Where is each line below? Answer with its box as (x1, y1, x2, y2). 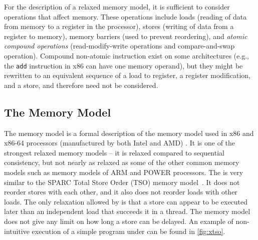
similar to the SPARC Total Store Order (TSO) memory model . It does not (4, 176, 240, 187)
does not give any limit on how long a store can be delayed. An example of (4, 215, 233, 226)
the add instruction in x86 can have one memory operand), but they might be (4, 60, 243, 70)
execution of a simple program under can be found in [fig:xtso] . (32, 225, 225, 236)
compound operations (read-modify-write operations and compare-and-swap (4, 40, 235, 51)
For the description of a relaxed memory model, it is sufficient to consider (4, 1, 230, 11)
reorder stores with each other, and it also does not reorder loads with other (4, 186, 237, 197)
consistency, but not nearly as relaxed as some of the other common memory (4, 157, 239, 167)
